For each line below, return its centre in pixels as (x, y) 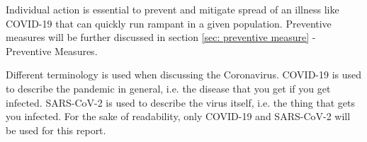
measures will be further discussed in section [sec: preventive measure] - (161, 37)
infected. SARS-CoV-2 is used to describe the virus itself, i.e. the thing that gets (181, 102)
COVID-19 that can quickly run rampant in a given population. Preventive (169, 23)
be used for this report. (56, 130)
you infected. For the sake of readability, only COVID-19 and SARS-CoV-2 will (178, 116)
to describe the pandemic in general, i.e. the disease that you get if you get (168, 88)
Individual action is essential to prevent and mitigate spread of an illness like (173, 9)
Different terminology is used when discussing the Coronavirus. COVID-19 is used (184, 75)
